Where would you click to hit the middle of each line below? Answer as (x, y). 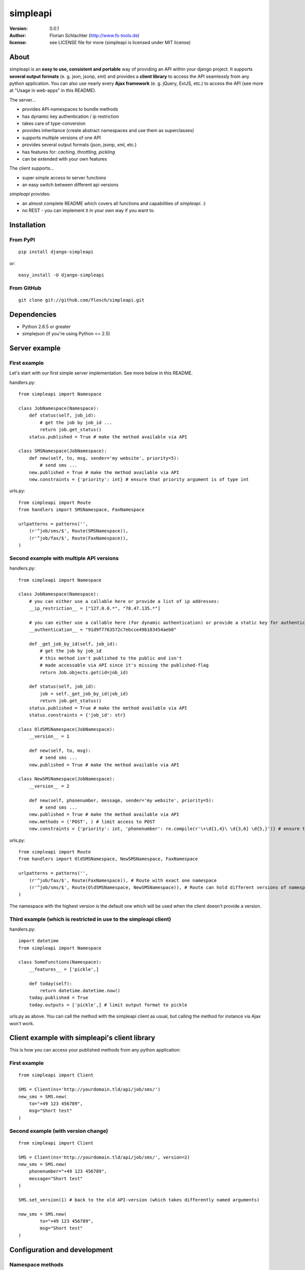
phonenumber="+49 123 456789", (68, 1171)
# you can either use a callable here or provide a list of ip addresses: (124, 601)
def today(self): (50, 983)
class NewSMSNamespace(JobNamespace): (67, 779)
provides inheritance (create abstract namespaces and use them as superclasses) (108, 131)
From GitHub (25, 288)
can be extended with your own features (65, 159)
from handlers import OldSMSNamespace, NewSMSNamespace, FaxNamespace (108, 859)
